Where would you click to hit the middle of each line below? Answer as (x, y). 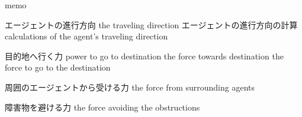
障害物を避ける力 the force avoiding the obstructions (102, 107)
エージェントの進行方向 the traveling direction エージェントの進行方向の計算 (151, 24)
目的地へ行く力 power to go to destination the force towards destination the (144, 56)
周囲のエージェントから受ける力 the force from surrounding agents (130, 87)
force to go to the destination (58, 67)
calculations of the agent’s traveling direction (86, 36)
